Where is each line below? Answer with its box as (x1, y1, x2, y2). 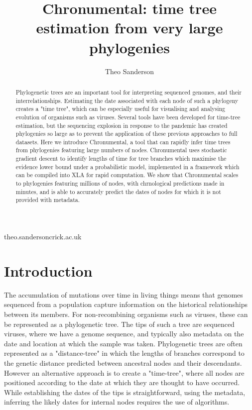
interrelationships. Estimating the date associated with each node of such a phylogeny (15, 96, 239, 104)
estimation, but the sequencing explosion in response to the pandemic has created (15, 121, 228, 129)
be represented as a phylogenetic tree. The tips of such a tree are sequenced (4, 318, 235, 329)
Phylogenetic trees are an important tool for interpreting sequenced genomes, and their (15, 88, 242, 96)
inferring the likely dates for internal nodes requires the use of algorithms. (4, 397, 230, 407)
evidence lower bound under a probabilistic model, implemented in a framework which (15, 162, 240, 171)
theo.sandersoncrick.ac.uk (4, 231, 82, 242)
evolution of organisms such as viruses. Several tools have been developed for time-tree (15, 112, 241, 121)
